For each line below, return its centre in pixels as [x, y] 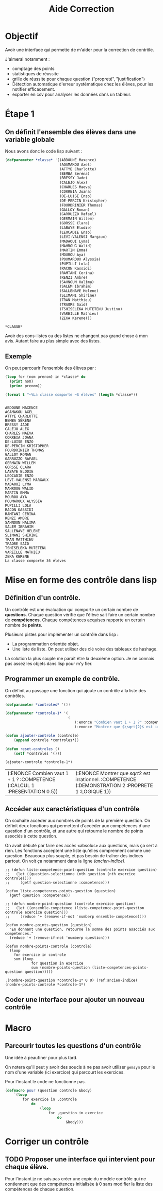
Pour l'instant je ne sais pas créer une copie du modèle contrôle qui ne [76, 1178]
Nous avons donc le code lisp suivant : [44, 151]
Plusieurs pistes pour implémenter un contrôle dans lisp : [62, 634]
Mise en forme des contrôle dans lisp [81, 580]
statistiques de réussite [35, 73]
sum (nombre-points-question [60, 968]
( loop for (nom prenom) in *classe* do [45, 377]
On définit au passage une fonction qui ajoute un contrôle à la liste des [76, 690]
